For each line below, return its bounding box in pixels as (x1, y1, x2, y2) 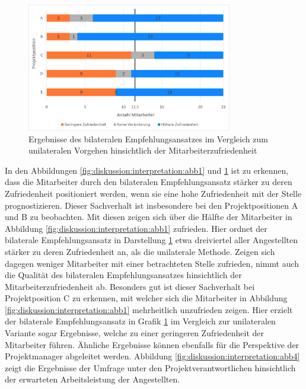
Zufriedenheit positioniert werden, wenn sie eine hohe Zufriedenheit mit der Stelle (5, 187, 302, 199)
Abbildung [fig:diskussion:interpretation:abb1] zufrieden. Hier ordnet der (5, 222, 267, 234)
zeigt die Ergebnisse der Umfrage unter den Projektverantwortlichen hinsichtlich (5, 361, 296, 374)
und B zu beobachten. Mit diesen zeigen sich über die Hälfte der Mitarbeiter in (5, 211, 292, 223)
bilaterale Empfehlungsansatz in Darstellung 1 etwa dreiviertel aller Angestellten (5, 234, 298, 246)
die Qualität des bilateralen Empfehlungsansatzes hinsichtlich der (5, 269, 242, 281)
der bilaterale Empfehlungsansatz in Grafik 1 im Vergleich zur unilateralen (5, 315, 276, 327)
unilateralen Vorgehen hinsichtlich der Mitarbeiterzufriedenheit (28, 144, 257, 157)
